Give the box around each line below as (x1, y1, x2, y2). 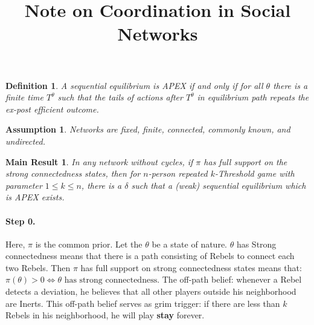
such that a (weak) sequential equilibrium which (131, 179, 306, 191)
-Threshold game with (215, 167, 295, 180)
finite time (5, 91, 43, 103)
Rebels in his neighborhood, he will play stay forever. (5, 309, 205, 321)
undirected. (5, 134, 46, 147)
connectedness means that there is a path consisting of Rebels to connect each (5, 249, 295, 262)
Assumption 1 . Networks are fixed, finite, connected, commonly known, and (5, 123, 290, 136)
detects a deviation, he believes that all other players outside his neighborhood (5, 285, 296, 298)
